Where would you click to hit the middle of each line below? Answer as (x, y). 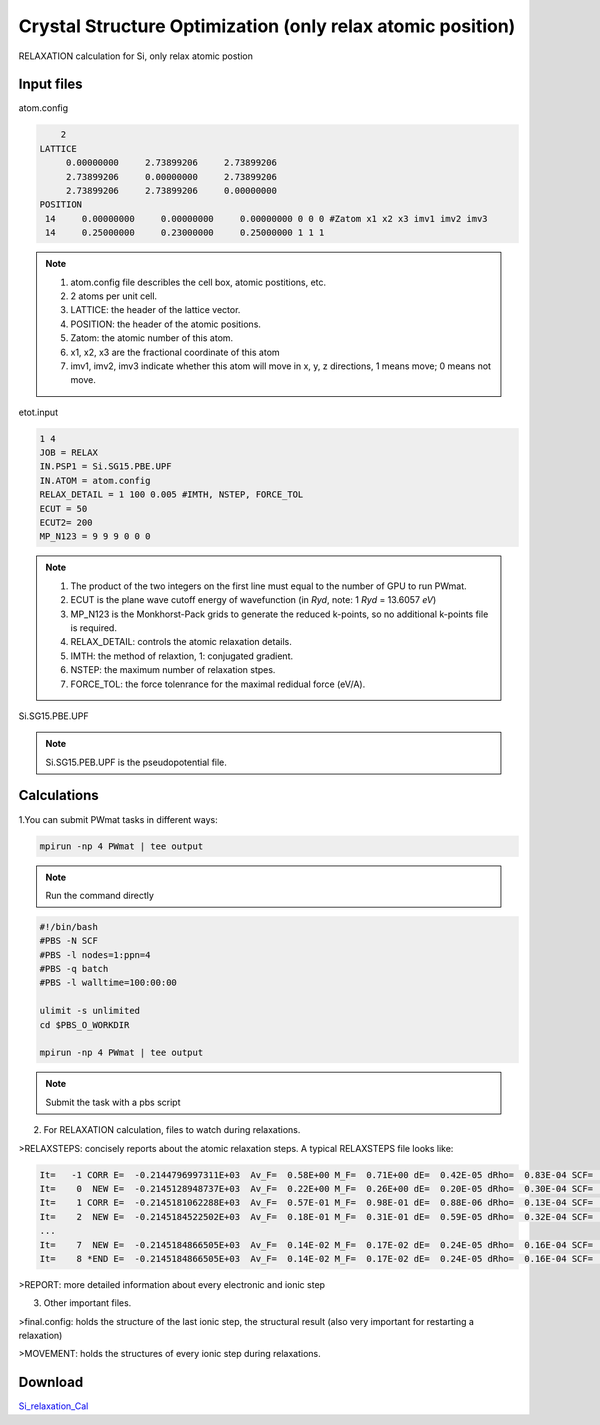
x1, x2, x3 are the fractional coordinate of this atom (175, 352)
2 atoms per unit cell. (114, 296)
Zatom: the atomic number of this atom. (152, 338)
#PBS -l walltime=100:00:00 (108, 983)
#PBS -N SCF (69, 941)
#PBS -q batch (74, 969)
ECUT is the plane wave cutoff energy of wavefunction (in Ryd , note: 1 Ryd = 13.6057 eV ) (253, 600)
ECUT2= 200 (66, 522)
